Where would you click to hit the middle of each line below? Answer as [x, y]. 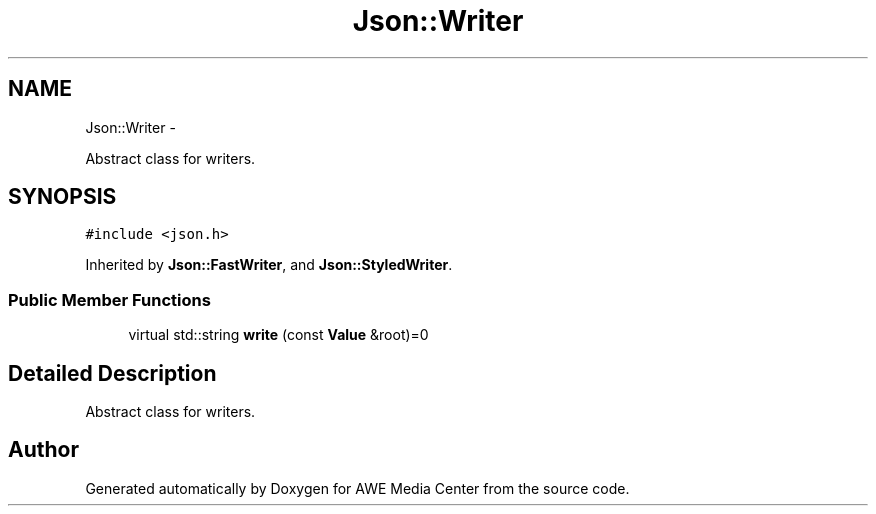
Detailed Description [112, 373]
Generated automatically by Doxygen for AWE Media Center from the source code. [357, 488]
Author [43, 450]
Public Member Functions [109, 299]
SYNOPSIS [62, 197]
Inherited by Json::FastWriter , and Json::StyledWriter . [269, 265]
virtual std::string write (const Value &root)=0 [278, 335]
